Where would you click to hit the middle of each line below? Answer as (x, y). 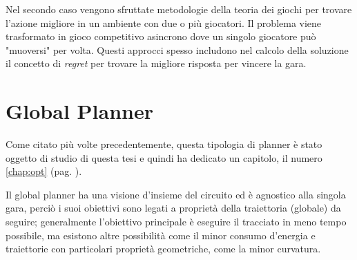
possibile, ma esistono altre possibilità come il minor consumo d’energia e (161, 235)
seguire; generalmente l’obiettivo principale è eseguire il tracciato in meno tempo (176, 222)
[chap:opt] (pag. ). (44, 171)
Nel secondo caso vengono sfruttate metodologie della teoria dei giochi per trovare (179, 9)
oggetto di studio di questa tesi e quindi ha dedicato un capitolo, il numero (164, 157)
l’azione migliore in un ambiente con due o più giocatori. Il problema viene (164, 22)
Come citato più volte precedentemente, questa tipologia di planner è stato (164, 144)
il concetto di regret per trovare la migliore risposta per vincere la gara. (156, 63)
